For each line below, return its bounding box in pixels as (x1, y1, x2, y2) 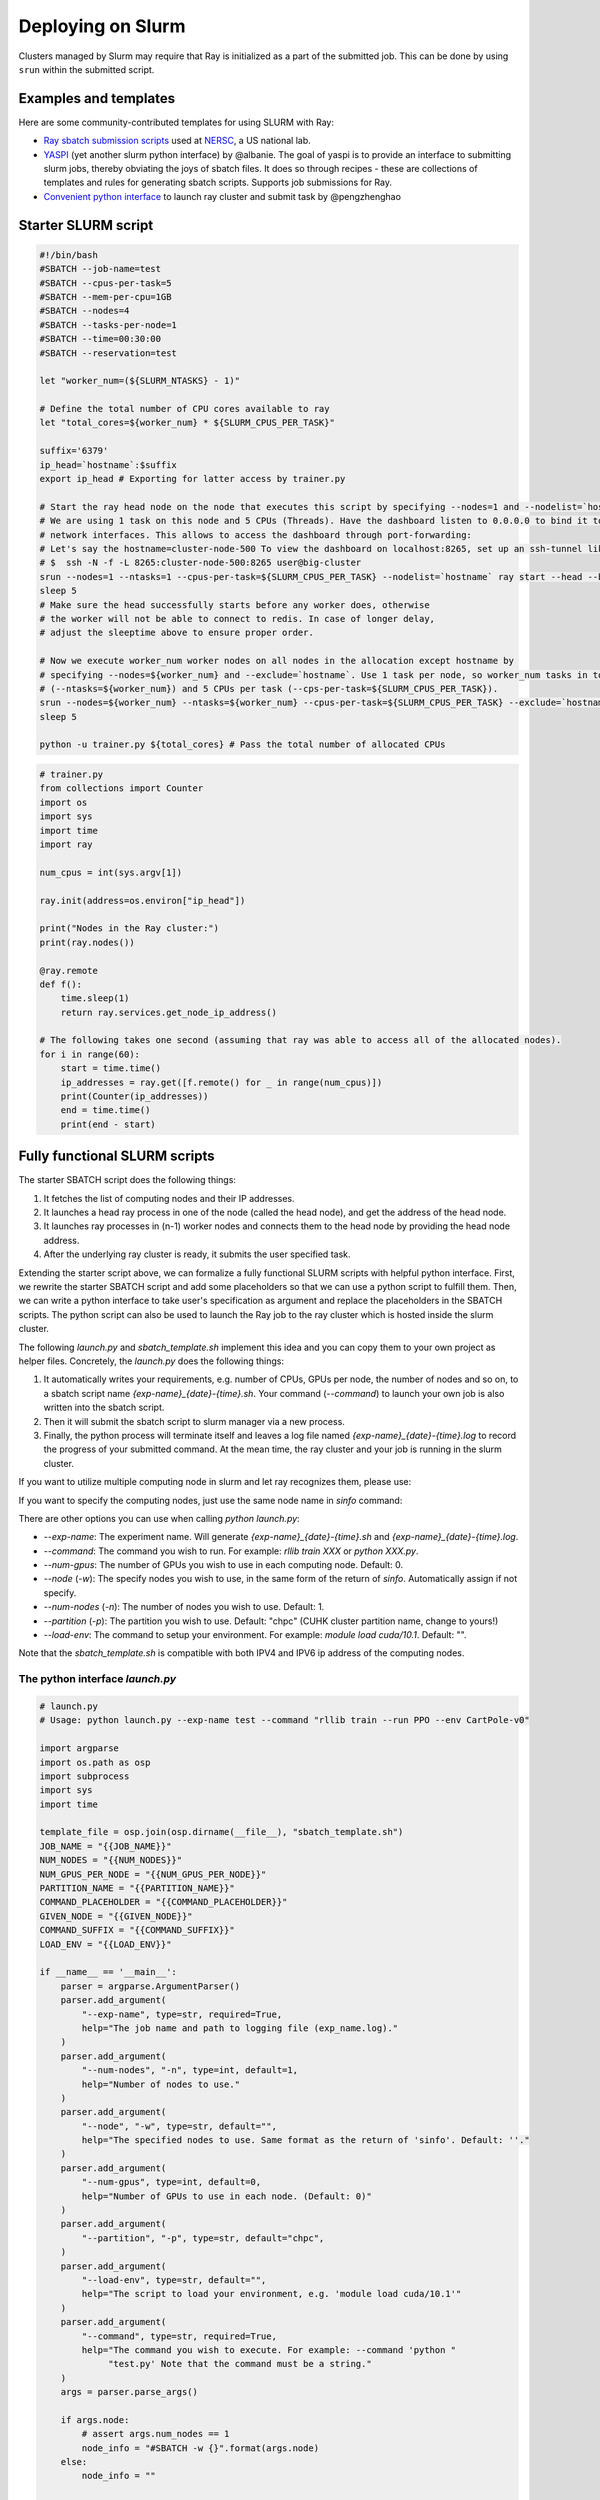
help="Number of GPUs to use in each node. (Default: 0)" (81, 2190, 372, 2202)
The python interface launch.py (18, 1672, 177, 1686)
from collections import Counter (39, 783, 204, 794)
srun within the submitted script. (18, 63, 155, 75)
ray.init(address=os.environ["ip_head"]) (39, 895, 246, 906)
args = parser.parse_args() (60, 2386, 199, 2398)
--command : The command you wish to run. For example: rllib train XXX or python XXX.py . (43, 1545, 419, 1557)
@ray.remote (39, 965, 99, 976)
